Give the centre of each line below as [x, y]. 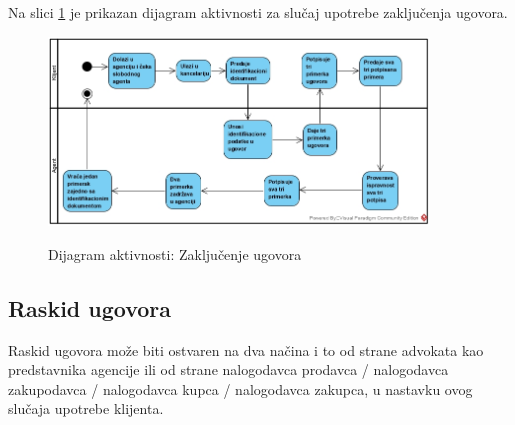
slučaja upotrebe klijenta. [86, 408]
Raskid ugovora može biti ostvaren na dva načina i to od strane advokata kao [246, 349]
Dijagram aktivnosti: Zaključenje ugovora [175, 253]
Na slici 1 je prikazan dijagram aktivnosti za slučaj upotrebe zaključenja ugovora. [258, 12]
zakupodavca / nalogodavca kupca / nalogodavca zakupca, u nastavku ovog [240, 388]
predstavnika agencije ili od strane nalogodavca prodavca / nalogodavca [228, 369]
